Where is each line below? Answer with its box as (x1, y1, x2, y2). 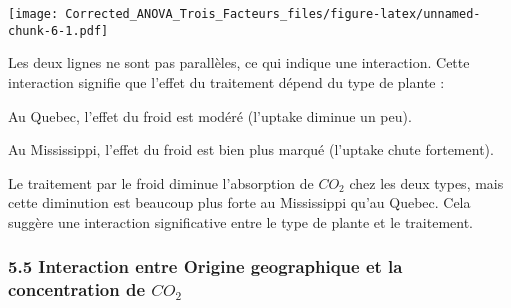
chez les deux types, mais (349, 172, 504, 193)
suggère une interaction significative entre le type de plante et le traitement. (8, 211, 473, 232)
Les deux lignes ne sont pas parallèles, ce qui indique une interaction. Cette (8, 52, 470, 73)
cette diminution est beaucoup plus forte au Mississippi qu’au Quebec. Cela (8, 192, 471, 213)
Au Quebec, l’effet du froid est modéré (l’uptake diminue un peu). (8, 105, 412, 126)
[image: (8, 7, 59, 21)
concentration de (8, 277, 146, 302)
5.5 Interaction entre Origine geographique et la (8, 254, 403, 279)
